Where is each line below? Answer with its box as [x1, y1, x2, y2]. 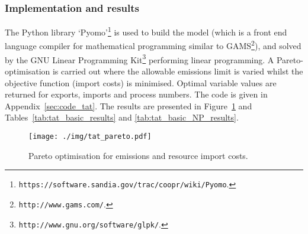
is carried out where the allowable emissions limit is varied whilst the [52, 64, 303, 77]
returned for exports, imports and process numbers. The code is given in [5, 88, 268, 100]
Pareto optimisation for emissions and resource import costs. [28, 149, 248, 161]
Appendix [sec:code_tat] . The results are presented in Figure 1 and [5, 99, 252, 112]
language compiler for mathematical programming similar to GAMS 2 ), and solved [5, 38, 301, 52]
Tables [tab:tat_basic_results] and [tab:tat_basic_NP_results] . [5, 111, 239, 123]
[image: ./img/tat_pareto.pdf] [28, 132, 152, 141]
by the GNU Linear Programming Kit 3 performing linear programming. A [5, 51, 274, 66]
